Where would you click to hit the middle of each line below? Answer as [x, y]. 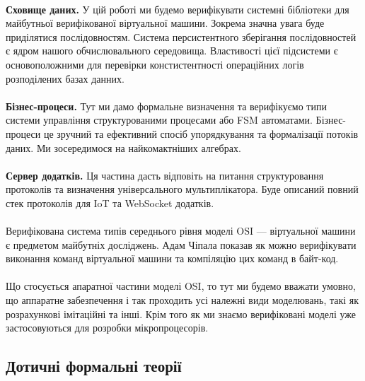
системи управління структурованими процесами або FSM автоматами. [159, 120]
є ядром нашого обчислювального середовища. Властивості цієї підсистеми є [172, 51]
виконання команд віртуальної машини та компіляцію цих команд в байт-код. [172, 258]
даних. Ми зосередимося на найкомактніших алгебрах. [123, 147]
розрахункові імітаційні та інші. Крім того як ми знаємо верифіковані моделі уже [181, 313]
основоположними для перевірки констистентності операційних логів [155, 64]
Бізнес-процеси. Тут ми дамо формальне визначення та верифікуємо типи [166, 106]
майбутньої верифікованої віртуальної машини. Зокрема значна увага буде [165, 23]
